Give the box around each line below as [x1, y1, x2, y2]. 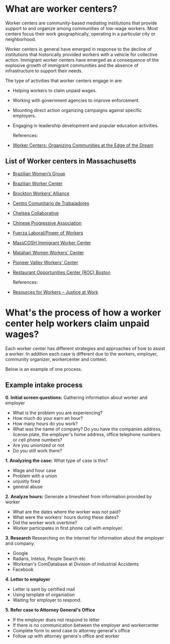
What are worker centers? [5, 3, 118, 15]
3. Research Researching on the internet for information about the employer [5, 534, 164, 541]
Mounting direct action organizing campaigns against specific [12, 107, 142, 113]
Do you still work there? [12, 447, 62, 453]
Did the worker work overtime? [12, 519, 78, 525]
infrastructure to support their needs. [5, 67, 83, 74]
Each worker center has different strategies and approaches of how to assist [5, 345, 165, 352]
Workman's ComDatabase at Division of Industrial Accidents [12, 561, 139, 567]
